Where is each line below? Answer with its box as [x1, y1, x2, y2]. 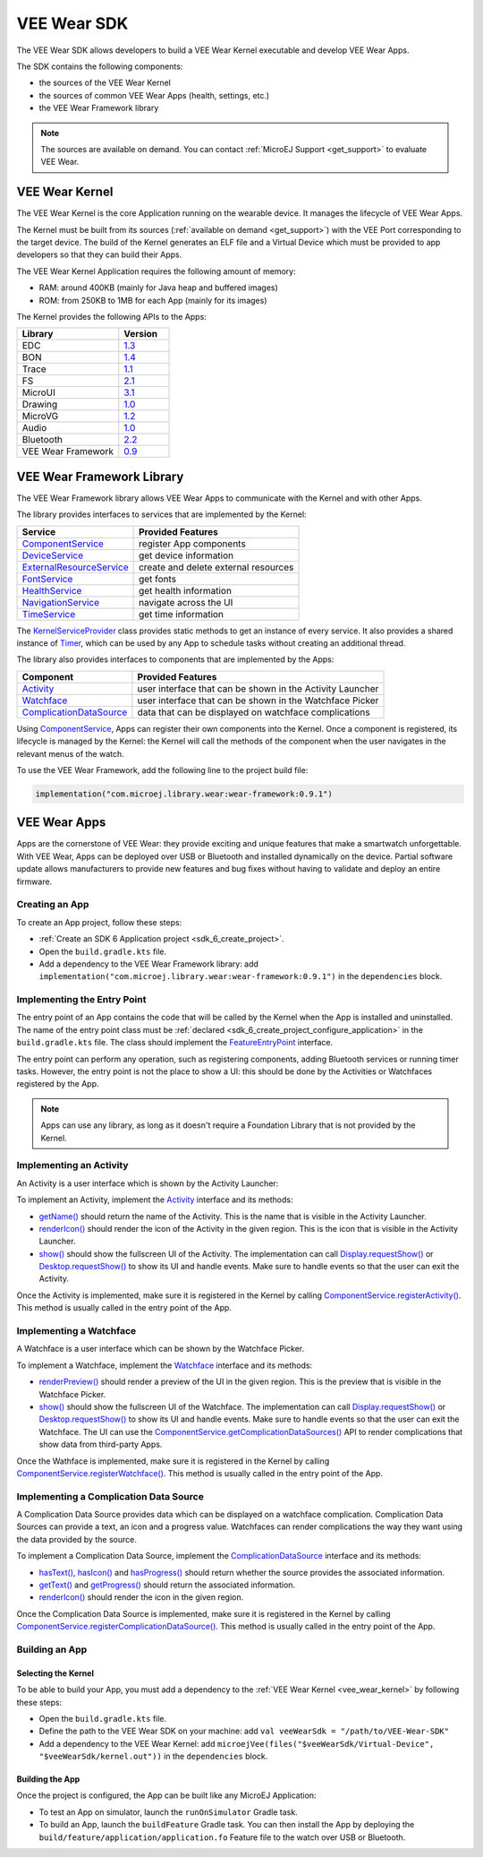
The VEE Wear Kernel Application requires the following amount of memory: [16, 265, 296, 277]
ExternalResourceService [21, 561, 129, 573]
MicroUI [21, 386, 55, 399]
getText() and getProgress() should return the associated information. [38, 1579, 295, 1590]
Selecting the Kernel [16, 1667, 94, 1679]
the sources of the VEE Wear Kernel [38, 77, 172, 89]
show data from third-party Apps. [38, 1439, 163, 1450]
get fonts [139, 572, 177, 585]
